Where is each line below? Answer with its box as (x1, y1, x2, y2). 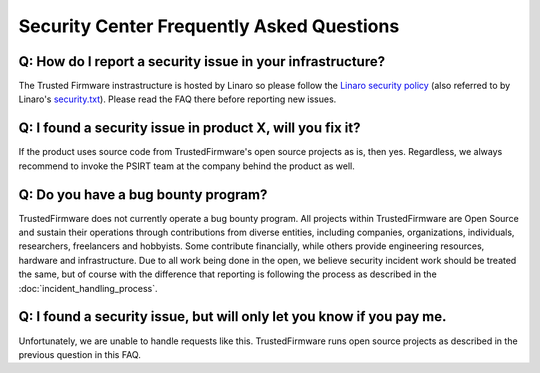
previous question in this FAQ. (18, 348, 142, 360)
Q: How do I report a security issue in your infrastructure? (18, 53, 385, 70)
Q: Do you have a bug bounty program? (18, 186, 268, 203)
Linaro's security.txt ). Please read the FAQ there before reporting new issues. (18, 93, 337, 105)
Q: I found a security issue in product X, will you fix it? (18, 120, 361, 137)
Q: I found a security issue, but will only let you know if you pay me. (18, 308, 447, 325)
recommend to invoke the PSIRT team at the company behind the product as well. (18, 160, 355, 172)
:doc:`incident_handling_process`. (18, 282, 159, 294)
